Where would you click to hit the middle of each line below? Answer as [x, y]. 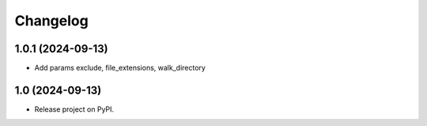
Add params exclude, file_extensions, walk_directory [120, 68]
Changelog [51, 21]
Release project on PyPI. [74, 109]
